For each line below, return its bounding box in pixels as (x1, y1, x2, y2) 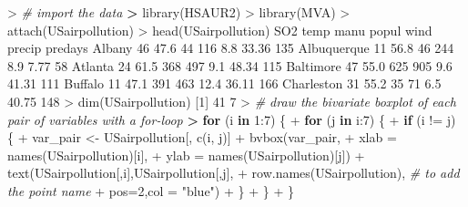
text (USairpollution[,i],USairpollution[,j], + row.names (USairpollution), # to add (7, 163, 460, 182)
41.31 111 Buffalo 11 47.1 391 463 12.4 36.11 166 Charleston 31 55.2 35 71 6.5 (7, 74, 442, 93)
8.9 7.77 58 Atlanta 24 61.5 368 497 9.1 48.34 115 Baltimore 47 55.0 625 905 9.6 (7, 56, 453, 75)
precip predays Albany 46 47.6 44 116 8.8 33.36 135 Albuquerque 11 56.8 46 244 (7, 38, 454, 57)
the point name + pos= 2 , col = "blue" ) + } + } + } (7, 181, 294, 200)
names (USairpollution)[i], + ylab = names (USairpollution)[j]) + (7, 145, 365, 164)
